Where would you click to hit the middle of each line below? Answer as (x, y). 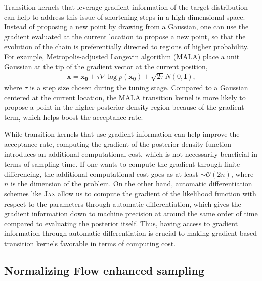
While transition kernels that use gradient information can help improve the (122, 134)
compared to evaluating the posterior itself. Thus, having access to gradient (121, 223)
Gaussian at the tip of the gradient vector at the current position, (106, 66)
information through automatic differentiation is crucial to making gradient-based (131, 233)
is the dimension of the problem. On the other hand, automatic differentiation (132, 184)
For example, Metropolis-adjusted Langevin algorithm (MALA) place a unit (122, 56)
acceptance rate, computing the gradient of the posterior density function (118, 144)
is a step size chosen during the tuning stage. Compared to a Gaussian (139, 87)
